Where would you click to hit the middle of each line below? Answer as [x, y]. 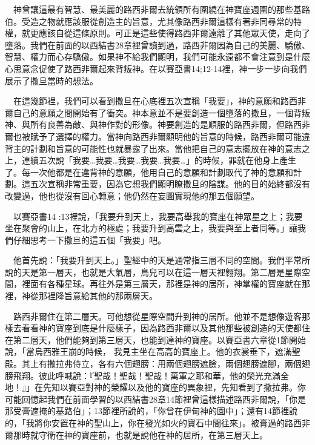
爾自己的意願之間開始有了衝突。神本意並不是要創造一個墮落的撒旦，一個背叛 [157, 112]
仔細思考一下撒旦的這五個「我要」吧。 [89, 239]
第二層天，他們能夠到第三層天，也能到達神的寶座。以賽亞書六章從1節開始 [159, 339]
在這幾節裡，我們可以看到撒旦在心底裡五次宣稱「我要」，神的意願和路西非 [159, 101]
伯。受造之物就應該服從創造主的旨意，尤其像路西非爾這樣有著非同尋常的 [149, 21]
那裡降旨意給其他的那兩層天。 [98, 296]
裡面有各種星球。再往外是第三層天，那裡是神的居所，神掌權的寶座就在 [161, 284]
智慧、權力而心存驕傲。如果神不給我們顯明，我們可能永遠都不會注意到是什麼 [157, 57]
